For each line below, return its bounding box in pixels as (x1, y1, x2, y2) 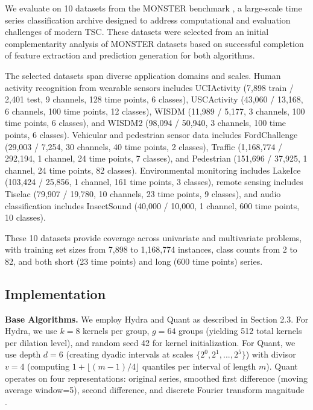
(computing (27, 360, 70, 373)
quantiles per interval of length (142, 360, 256, 373)
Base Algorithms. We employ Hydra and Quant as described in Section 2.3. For (5, 312, 309, 325)
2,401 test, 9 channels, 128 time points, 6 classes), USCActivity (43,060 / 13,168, (5, 93, 303, 106)
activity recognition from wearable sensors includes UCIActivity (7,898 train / (5, 81, 294, 93)
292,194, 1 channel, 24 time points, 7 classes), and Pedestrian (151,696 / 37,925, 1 (5, 152, 308, 165)
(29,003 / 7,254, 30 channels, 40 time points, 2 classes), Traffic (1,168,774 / (5, 140, 283, 153)
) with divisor (245, 348, 296, 361)
